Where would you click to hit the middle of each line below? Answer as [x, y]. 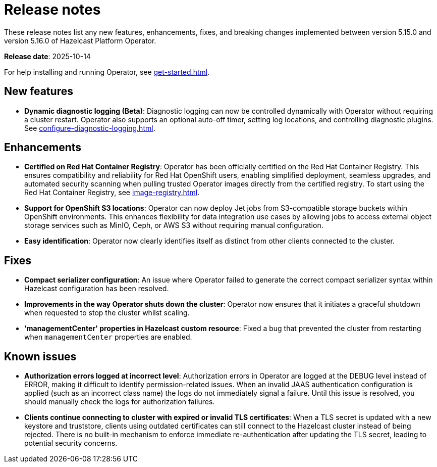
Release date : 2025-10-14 [47, 56]
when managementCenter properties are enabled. [108, 337]
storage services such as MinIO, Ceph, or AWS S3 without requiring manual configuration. [174, 225]
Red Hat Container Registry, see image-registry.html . [112, 193]
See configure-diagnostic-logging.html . [90, 128]
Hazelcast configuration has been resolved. [97, 289]
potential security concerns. [71, 443]
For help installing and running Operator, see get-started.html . [107, 72]
